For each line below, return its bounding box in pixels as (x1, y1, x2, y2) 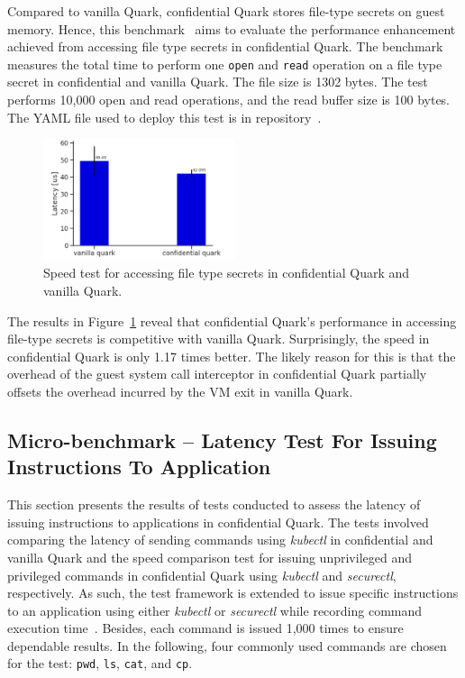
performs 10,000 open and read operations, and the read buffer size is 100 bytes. (7, 90, 451, 109)
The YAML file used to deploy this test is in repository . (7, 107, 322, 126)
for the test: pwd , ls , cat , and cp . (7, 654, 193, 673)
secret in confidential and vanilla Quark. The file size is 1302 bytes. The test (7, 72, 428, 91)
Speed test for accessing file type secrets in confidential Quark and (43, 263, 410, 282)
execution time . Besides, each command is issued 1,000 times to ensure (7, 618, 404, 637)
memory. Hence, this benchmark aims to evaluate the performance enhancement (7, 19, 456, 38)
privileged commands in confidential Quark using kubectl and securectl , (7, 565, 397, 584)
